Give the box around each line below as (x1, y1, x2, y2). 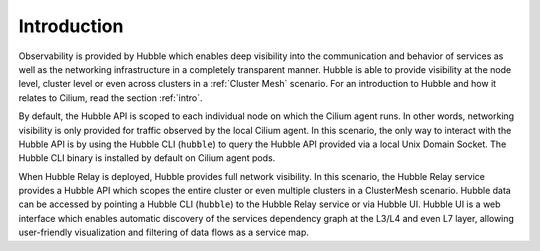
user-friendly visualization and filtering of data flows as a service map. (18, 226, 309, 239)
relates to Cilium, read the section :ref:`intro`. (18, 91, 204, 104)
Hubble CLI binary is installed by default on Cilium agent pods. (18, 152, 276, 164)
